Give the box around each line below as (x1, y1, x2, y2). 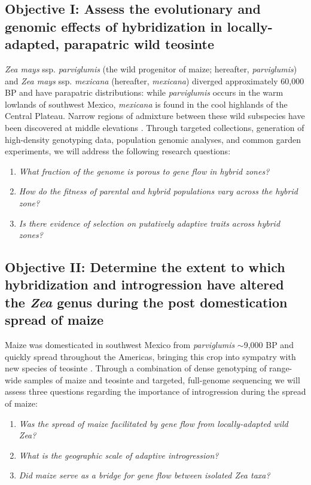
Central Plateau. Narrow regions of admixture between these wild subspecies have (5, 109, 305, 122)
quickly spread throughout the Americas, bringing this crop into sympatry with (5, 350, 296, 362)
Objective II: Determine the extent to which (5, 258, 285, 276)
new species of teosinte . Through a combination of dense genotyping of (5, 362, 267, 374)
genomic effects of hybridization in (5, 17, 222, 35)
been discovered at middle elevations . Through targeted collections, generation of (5, 121, 304, 133)
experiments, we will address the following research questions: (5, 145, 231, 157)
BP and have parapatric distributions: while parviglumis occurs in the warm (5, 86, 283, 99)
